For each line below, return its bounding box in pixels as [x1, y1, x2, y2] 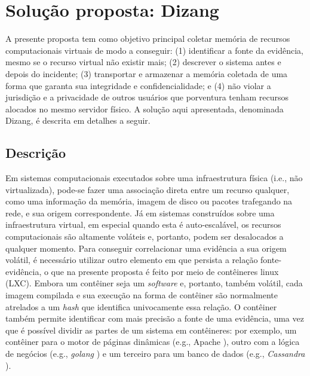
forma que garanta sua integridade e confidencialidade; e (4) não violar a [5, 79, 271, 91]
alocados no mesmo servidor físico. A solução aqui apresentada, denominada [5, 102, 284, 115]
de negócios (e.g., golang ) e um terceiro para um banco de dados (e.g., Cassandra [5, 347, 305, 359]
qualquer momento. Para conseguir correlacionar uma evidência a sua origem [5, 242, 287, 254]
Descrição [5, 143, 66, 162]
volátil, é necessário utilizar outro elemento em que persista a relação [5, 253, 258, 266]
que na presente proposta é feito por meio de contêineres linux [51, 265, 279, 277]
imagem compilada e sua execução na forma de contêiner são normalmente [5, 289, 278, 301]
